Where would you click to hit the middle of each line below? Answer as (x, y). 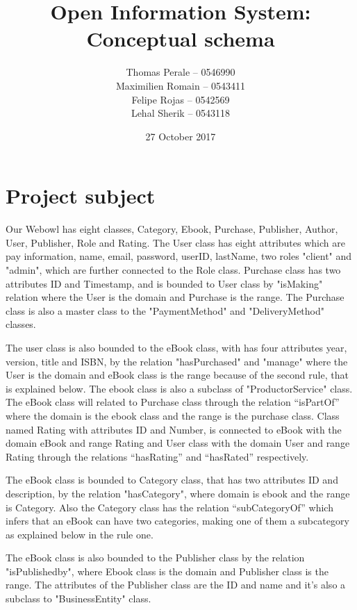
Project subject (81, 196)
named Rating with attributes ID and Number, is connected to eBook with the (174, 429)
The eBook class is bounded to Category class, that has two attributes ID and (172, 480)
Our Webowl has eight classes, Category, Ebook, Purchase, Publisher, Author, (172, 229)
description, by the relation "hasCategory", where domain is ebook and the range (178, 493)
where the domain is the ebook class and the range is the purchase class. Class (173, 415)
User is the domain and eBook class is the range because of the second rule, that (177, 375)
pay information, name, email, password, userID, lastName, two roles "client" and (179, 256)
